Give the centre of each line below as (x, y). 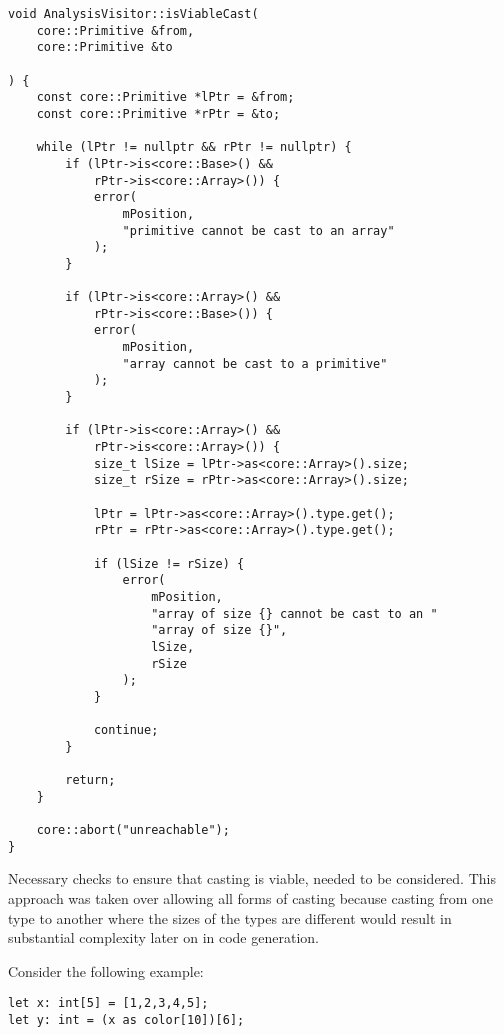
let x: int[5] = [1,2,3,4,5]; (108, 1003)
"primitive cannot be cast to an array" (258, 230)
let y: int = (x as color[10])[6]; (126, 1020)
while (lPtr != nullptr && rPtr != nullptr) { (194, 147)
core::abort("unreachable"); (133, 830)
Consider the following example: (106, 970)
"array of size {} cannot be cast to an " (294, 613)
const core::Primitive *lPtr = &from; (165, 97)
